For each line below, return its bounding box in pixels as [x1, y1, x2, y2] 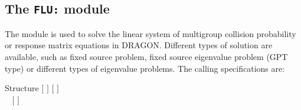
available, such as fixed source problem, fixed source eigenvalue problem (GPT [5, 50, 288, 62]
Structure [5, 82, 39, 94]
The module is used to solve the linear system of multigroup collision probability [5, 27, 296, 39]
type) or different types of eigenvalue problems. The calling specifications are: [5, 62, 285, 74]
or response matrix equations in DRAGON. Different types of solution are [5, 39, 273, 51]
